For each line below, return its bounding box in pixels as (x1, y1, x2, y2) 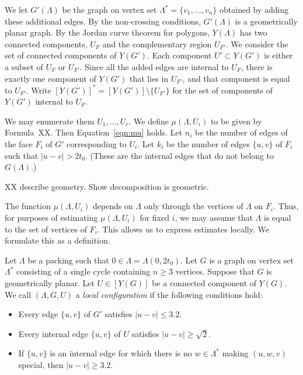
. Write (26, 84, 51, 96)
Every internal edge (18, 327, 89, 339)
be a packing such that (27, 254, 109, 266)
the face (5, 138, 33, 150)
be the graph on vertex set (62, 4, 157, 15)
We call (5, 288, 32, 300)
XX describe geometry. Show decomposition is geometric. (5, 180, 209, 192)
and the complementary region (102, 37, 212, 50)
